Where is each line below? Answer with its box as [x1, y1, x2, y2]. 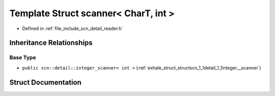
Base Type [9, 54, 36, 61]
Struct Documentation [9, 78, 81, 86]
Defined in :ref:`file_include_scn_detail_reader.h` [22, 25, 123, 31]
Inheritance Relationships [9, 39, 93, 47]
